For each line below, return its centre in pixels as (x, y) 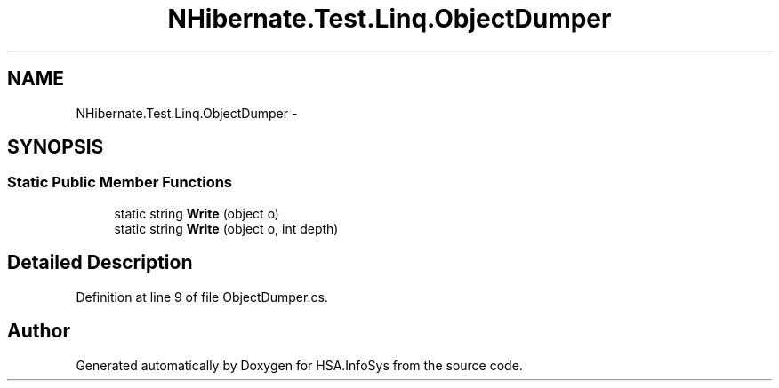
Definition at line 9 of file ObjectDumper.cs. (202, 297)
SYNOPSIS (56, 147)
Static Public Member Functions (120, 182)
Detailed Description (100, 263)
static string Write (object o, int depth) (226, 228)
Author (39, 331)
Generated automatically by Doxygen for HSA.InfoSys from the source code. (299, 365)
